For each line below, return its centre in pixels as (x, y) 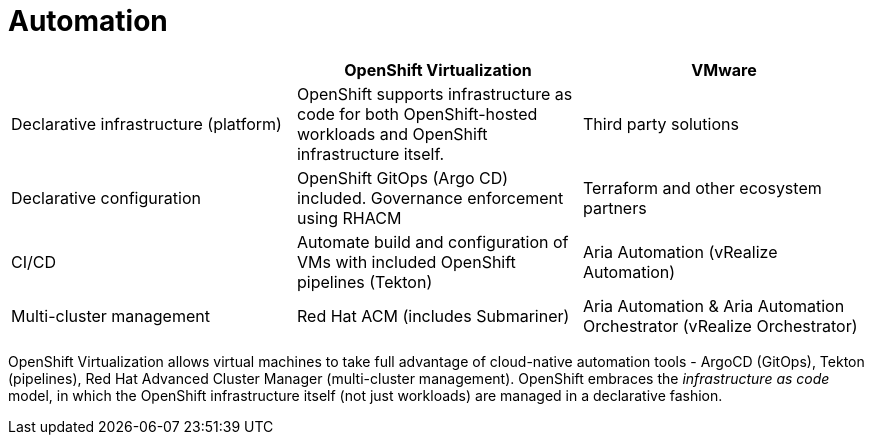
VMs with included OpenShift (406, 261)
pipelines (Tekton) (364, 281)
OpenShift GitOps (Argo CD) (402, 177)
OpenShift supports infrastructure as (434, 93)
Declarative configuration (106, 197)
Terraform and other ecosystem (702, 187)
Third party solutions (660, 123)
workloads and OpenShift (392, 133)
